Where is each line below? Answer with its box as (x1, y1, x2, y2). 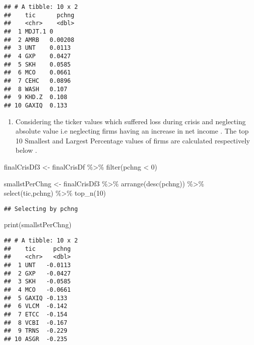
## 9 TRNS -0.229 (4, 327, 67, 335)
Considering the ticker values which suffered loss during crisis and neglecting (15, 116, 246, 126)
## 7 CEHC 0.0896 (4, 77, 71, 84)
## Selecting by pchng (4, 205, 78, 212)
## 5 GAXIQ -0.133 (4, 294, 67, 302)
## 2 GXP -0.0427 (4, 270, 71, 277)
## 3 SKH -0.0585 (4, 278, 71, 285)
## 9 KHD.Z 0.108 (4, 94, 67, 101)
